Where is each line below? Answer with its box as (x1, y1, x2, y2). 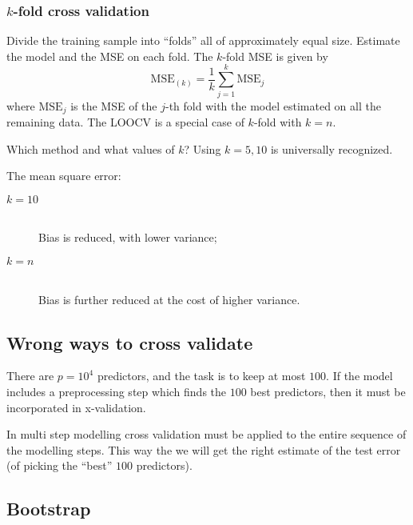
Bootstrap (6, 496, 91, 521)
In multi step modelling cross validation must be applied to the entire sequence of (6, 426, 407, 443)
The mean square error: (6, 167, 121, 184)
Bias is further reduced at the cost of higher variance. (38, 291, 300, 307)
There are (6, 367, 54, 384)
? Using (184, 140, 221, 157)
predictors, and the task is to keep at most (97, 367, 306, 384)
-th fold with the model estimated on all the (165, 97, 381, 114)
